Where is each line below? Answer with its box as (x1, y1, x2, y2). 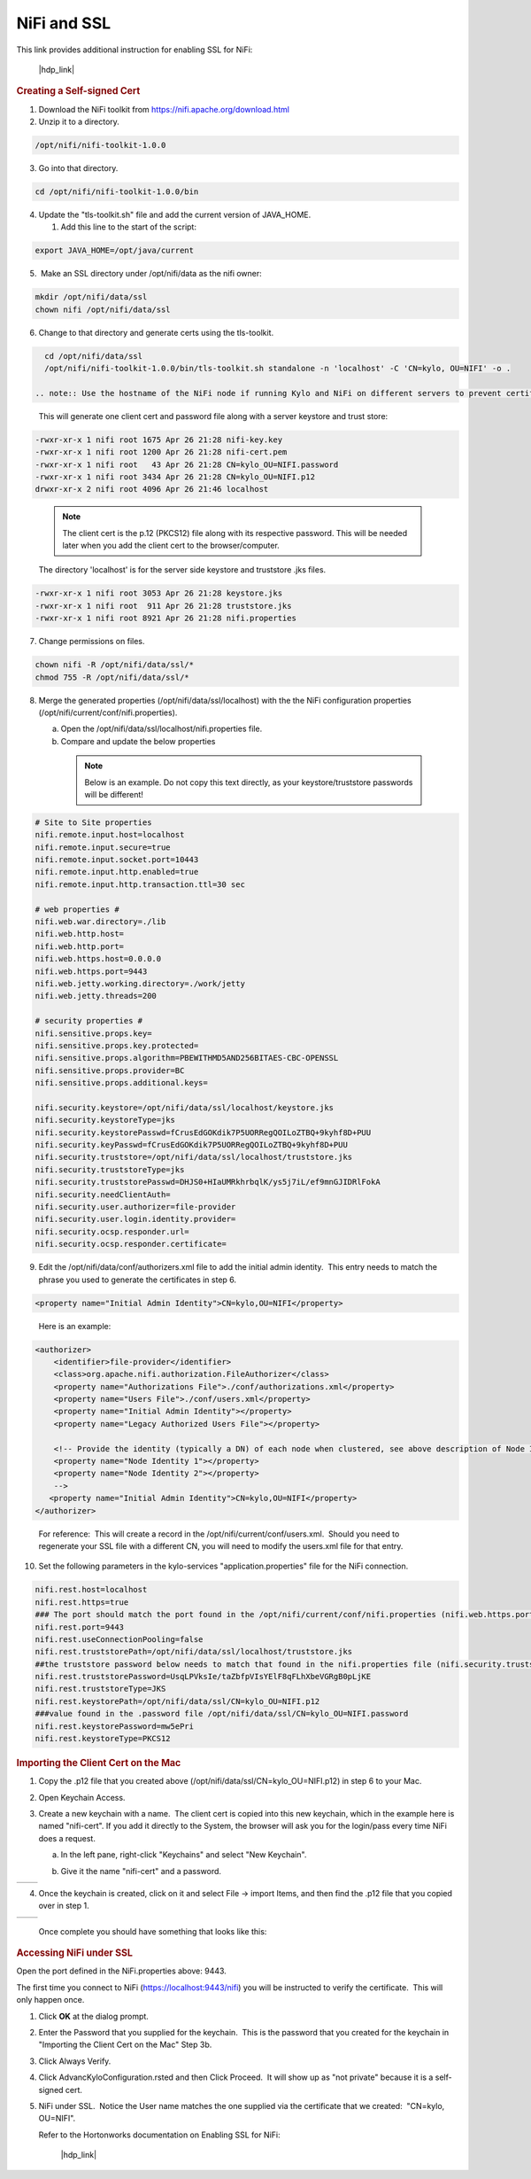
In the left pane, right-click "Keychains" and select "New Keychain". (60, 1849, 307, 1860)
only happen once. (16, 1995, 85, 2005)
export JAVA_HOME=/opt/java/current (35, 245, 195, 256)
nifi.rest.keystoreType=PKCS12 (35, 1733, 172, 1744)
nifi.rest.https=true (35, 1597, 129, 1607)
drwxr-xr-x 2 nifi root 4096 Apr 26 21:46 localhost (35, 484, 269, 494)
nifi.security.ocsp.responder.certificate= (35, 1239, 227, 1249)
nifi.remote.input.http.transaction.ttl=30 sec (35, 879, 245, 890)
